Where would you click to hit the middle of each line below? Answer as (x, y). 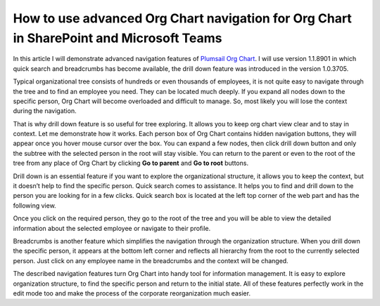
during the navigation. (45, 111)
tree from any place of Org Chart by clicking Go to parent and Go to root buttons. (131, 163)
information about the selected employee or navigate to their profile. (112, 228)
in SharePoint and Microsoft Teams (118, 38)
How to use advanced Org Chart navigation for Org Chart (182, 18)
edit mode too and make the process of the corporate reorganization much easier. (132, 293)
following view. (34, 205)
